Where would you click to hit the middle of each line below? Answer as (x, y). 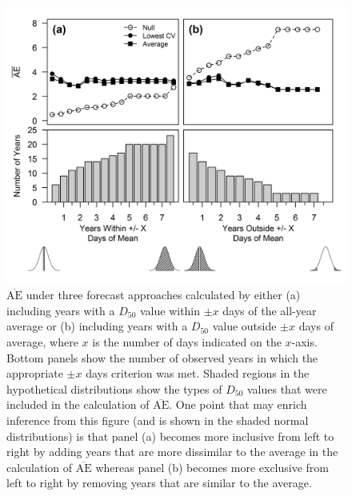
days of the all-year (270, 310)
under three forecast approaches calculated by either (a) (163, 295)
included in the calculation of (78, 404)
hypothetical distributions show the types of (114, 388)
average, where (42, 341)
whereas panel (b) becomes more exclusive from (212, 467)
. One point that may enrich (238, 404)
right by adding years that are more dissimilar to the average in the (172, 452)
